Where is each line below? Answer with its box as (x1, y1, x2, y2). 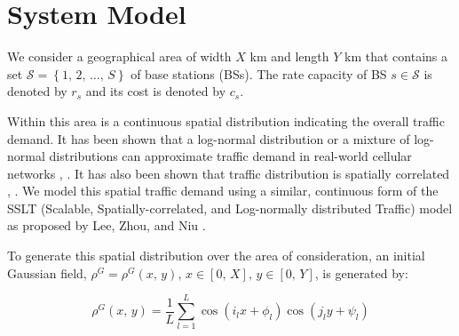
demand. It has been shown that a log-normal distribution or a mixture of (7, 129, 410, 148)
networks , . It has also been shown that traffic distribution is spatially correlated (7, 164, 450, 182)
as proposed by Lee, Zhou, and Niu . (7, 216, 206, 235)
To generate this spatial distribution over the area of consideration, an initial (7, 246, 425, 265)
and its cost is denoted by (85, 82, 226, 100)
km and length (249, 47, 329, 66)
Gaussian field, (7, 263, 87, 282)
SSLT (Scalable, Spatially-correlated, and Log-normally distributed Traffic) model (7, 198, 453, 217)
